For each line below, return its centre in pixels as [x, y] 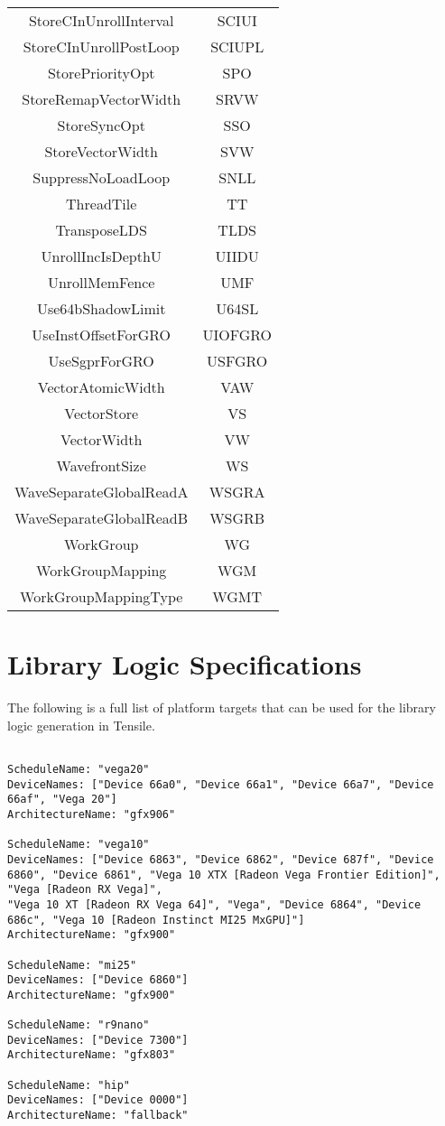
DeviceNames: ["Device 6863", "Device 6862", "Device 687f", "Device [221, 859]
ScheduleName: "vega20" [79, 769]
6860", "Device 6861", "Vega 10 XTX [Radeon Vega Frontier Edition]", [224, 875]
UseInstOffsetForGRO [102, 335]
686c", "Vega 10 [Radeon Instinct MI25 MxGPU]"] [156, 920]
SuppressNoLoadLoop [102, 177]
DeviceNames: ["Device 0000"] [98, 1100]
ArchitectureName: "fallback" [98, 1116]
